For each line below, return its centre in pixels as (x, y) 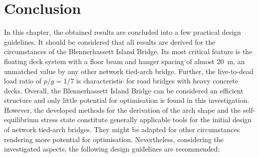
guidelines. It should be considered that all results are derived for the (110, 41)
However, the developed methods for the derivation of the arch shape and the (122, 110)
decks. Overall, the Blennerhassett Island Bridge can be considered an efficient (124, 90)
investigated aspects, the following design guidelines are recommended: (112, 149)
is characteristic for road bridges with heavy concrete (157, 81)
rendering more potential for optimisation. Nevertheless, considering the (114, 139)
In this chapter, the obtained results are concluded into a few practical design (123, 32)
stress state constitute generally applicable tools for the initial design (146, 119)
